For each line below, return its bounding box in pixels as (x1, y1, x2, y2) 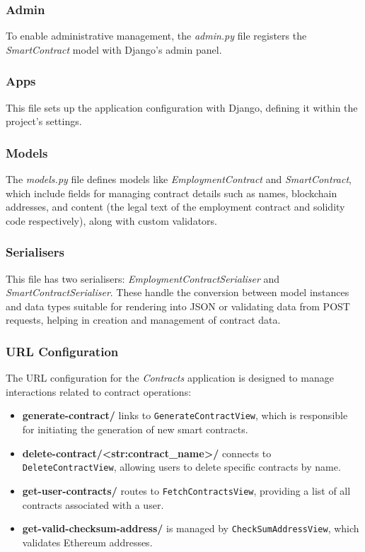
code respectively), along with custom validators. (6, 213, 217, 228)
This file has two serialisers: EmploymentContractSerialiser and (6, 271, 280, 286)
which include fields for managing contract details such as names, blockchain (6, 185, 337, 200)
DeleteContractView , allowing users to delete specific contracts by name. (22, 459, 341, 474)
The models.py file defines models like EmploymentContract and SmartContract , (6, 172, 352, 187)
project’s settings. (6, 114, 82, 129)
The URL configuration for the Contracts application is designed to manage (6, 370, 334, 385)
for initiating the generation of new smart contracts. (22, 422, 248, 437)
